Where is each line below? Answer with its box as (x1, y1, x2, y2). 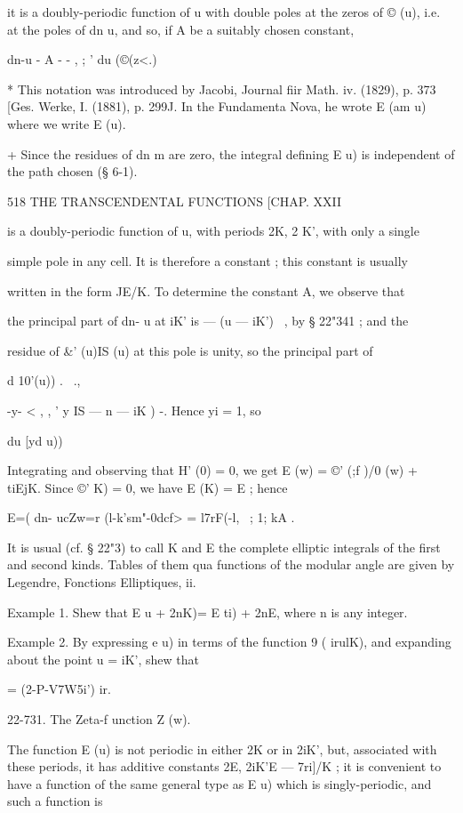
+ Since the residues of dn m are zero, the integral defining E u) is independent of (7, 144, 455, 163)
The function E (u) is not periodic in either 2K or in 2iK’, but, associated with (7, 739, 437, 758)
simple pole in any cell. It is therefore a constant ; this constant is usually (7, 251, 408, 270)
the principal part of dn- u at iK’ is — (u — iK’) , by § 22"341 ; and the (7, 311, 409, 330)
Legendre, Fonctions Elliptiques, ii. (7, 573, 196, 592)
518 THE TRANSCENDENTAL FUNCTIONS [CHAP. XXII (7, 191, 342, 210)
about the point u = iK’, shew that (7, 649, 199, 668)
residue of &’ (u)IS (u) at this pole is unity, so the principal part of (7, 341, 373, 359)
